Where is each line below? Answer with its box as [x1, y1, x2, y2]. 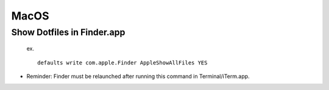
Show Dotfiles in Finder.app [11, 27, 126, 38]
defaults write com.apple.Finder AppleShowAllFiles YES [37, 59, 208, 66]
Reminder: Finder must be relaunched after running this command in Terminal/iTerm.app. [26, 72, 250, 80]
